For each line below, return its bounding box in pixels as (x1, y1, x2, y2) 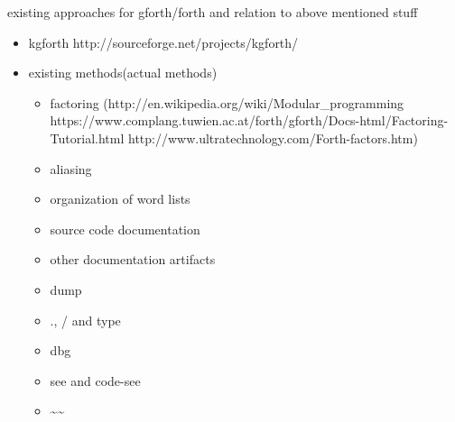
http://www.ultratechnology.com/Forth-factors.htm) (127, 128, 418, 147)
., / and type (50, 310, 121, 329)
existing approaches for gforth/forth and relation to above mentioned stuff (7, 3, 418, 21)
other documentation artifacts (50, 250, 216, 269)
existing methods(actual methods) (28, 63, 218, 82)
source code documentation (50, 219, 200, 238)
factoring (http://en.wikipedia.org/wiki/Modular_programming (50, 93, 404, 112)
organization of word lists (50, 189, 190, 208)
